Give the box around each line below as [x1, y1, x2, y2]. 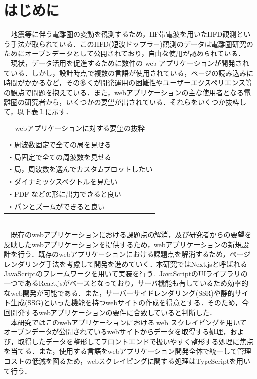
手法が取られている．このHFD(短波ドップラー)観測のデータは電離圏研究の [10, 38, 253, 49]
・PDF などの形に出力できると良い [7, 188, 121, 199]
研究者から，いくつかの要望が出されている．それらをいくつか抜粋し [24, 97, 247, 107]
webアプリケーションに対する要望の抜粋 [15, 123, 145, 133]
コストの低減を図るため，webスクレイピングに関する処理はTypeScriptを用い [4, 355, 251, 366]
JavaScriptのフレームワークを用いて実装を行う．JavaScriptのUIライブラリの [4, 268, 248, 278]
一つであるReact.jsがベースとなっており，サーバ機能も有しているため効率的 [4, 278, 248, 288]
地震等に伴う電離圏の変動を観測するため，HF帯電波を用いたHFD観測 [10, 29, 237, 39]
